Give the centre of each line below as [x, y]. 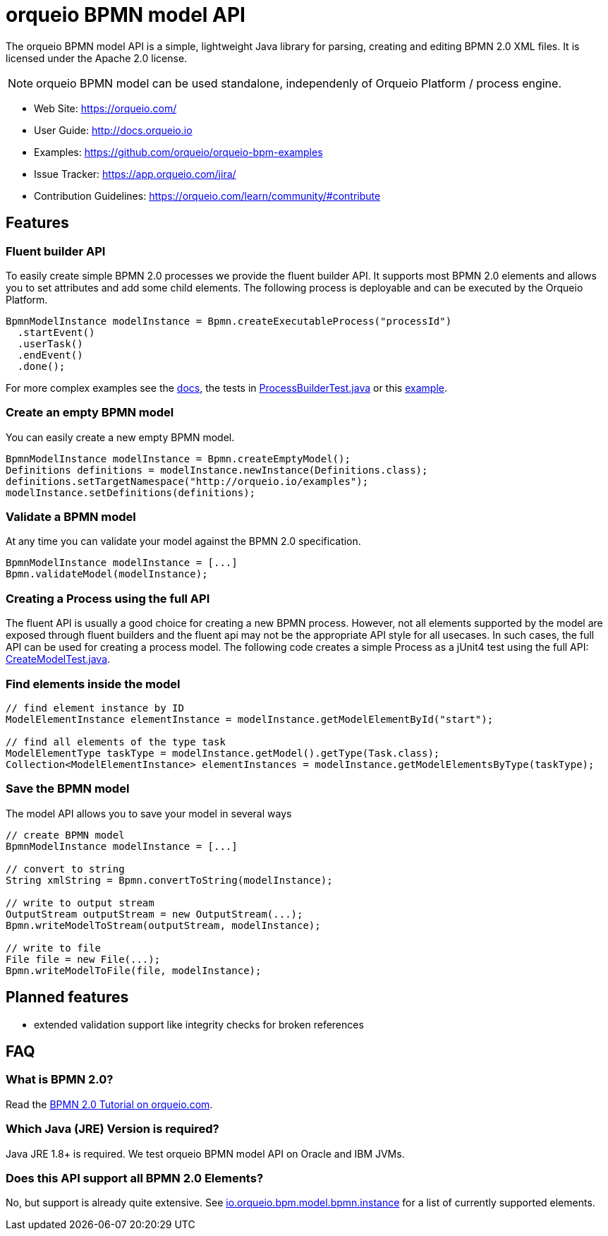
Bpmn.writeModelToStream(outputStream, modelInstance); [163, 925]
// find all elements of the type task [116, 742]
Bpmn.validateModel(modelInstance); [107, 574]
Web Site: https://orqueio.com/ [105, 108]
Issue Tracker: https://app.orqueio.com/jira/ [135, 174]
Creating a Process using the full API [108, 598]
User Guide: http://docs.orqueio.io [113, 130]
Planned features [67, 997]
